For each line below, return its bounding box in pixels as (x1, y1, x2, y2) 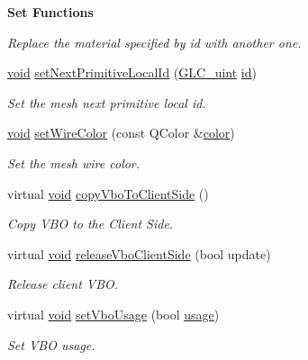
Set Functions (7, 3, 94, 21)
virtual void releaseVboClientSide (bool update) (7, 244, 271, 263)
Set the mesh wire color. (7, 153, 140, 172)
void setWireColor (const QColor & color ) (7, 123, 235, 142)
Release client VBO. (7, 274, 119, 293)
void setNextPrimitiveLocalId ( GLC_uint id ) (7, 63, 257, 82)
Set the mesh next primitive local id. (7, 93, 206, 112)
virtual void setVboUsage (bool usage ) (7, 304, 220, 323)
